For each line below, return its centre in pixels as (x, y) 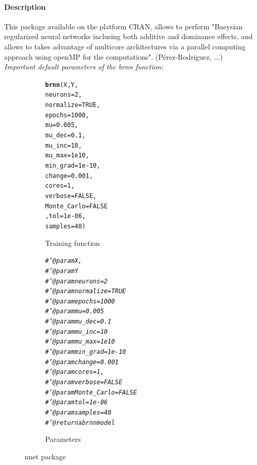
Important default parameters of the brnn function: (84, 67)
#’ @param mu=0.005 (75, 311)
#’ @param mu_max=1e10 (80, 342)
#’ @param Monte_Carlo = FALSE (91, 392)
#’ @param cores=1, (75, 372)
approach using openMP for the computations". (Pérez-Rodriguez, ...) (114, 56)
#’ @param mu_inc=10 (76, 332)
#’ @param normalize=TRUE (86, 291)
